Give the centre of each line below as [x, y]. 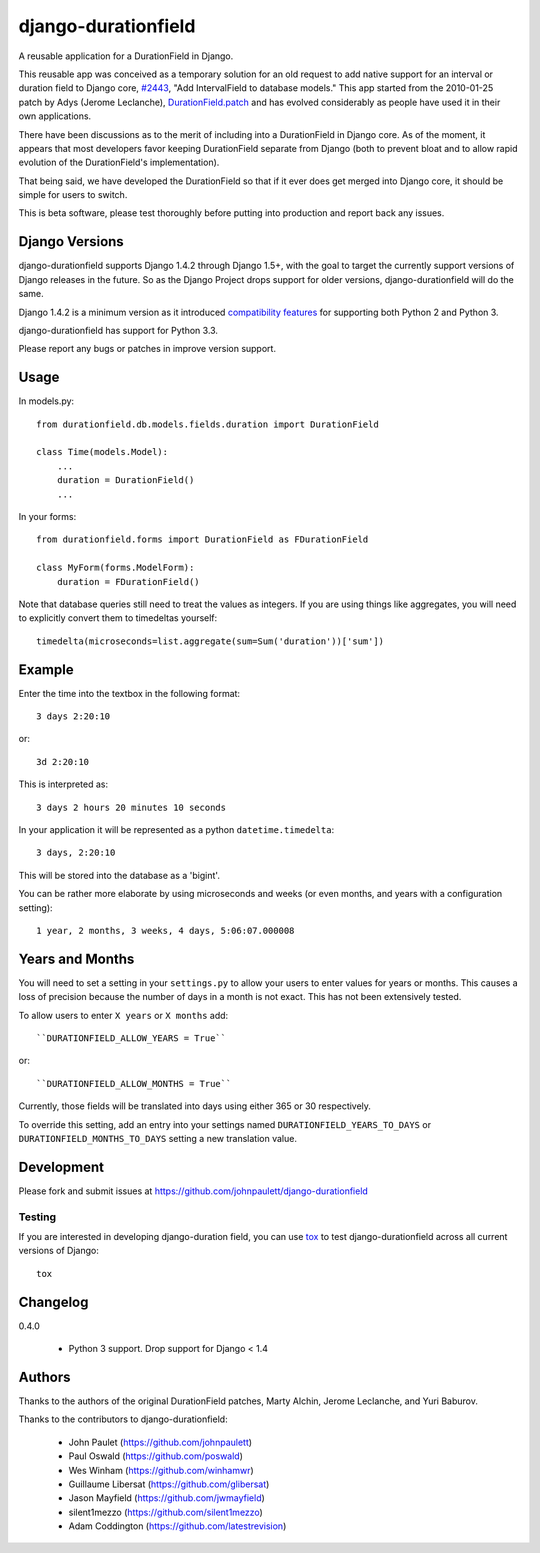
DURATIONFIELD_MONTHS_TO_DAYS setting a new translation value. [157, 1138]
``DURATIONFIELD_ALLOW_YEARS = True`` [131, 1038]
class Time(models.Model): [102, 452]
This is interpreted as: [63, 784]
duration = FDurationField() [128, 581]
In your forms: [47, 516]
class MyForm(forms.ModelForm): [115, 568]
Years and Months [76, 958]
